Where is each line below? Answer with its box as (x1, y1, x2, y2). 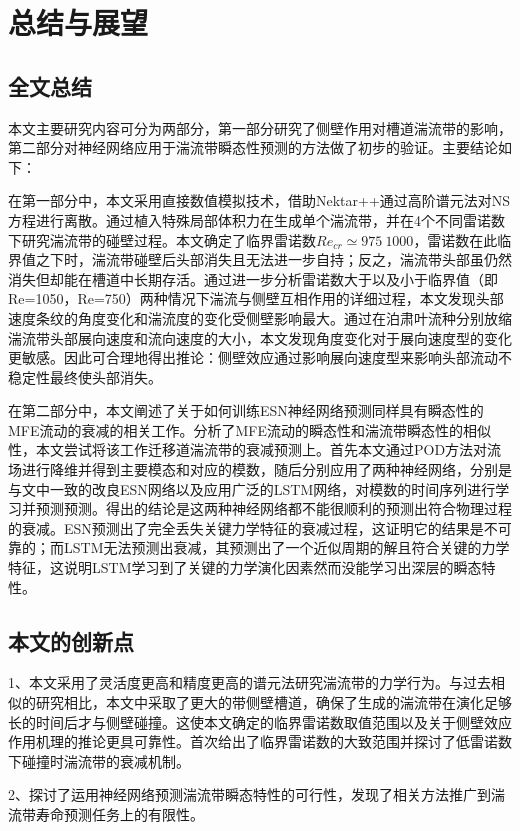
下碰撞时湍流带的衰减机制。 (8, 750, 190, 771)
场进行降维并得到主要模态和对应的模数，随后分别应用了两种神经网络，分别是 (8, 459, 512, 480)
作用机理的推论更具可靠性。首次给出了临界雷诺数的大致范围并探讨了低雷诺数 (8, 731, 512, 752)
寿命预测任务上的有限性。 (35, 804, 204, 824)
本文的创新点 (8, 625, 134, 656)
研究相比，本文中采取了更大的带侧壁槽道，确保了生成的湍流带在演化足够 (35, 692, 512, 713)
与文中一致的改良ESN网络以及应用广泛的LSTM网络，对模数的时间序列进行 (8, 478, 496, 499)
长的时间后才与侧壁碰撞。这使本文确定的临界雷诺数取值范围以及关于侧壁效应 (8, 711, 512, 732)
